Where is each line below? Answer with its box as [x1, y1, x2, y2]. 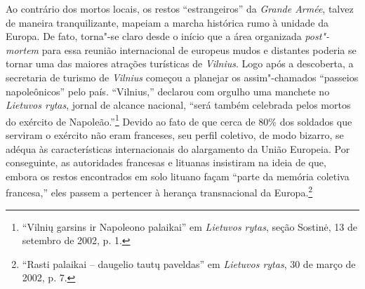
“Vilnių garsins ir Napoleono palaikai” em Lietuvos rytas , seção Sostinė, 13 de [22, 219, 357, 234]
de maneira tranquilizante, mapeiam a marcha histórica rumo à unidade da [6, 15, 328, 29]
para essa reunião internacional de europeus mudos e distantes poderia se [41, 42, 357, 57]
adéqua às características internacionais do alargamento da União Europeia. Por [6, 141, 350, 156]
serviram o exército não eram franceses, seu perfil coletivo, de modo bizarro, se [6, 128, 344, 142]
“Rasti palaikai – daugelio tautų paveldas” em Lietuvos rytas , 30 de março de [22, 256, 356, 271]
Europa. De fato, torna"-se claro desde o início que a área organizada [6, 29, 302, 43]
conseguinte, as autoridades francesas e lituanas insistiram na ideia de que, [6, 155, 326, 170]
